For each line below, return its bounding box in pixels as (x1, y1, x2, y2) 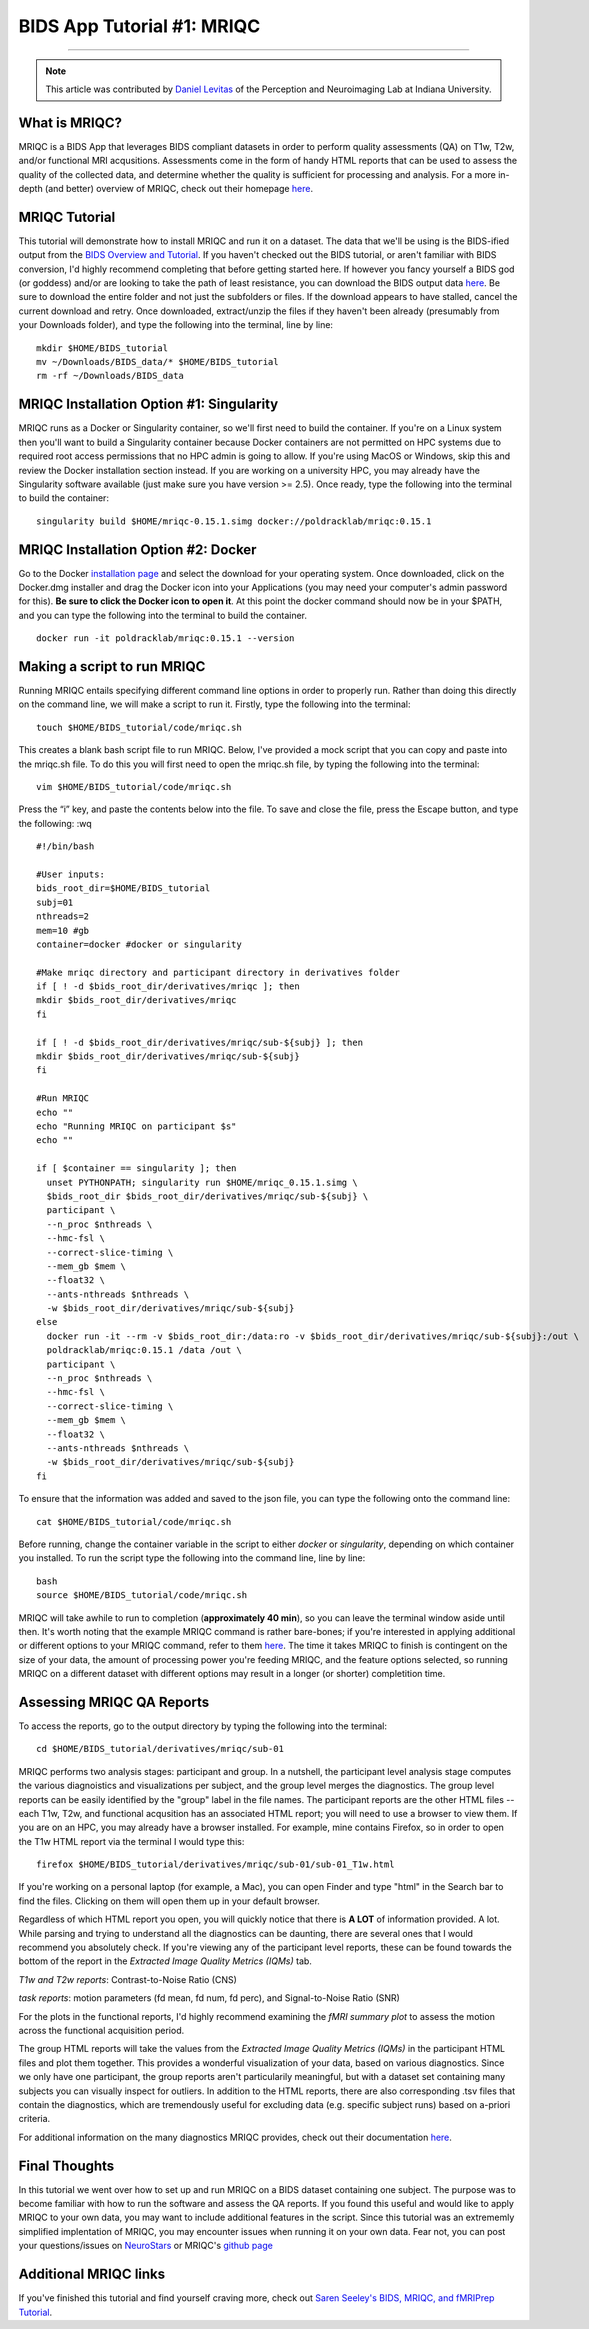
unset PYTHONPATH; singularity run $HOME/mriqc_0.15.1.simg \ (46, 1176, 359, 1188)
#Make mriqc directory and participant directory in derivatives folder (36, 966, 400, 978)
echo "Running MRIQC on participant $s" (36, 1121, 237, 1132)
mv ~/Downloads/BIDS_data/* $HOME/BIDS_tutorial (36, 356, 279, 368)
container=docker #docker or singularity (36, 938, 242, 950)
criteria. (18, 2113, 51, 2125)
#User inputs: (36, 868, 105, 880)
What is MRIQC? (18, 114, 122, 131)
